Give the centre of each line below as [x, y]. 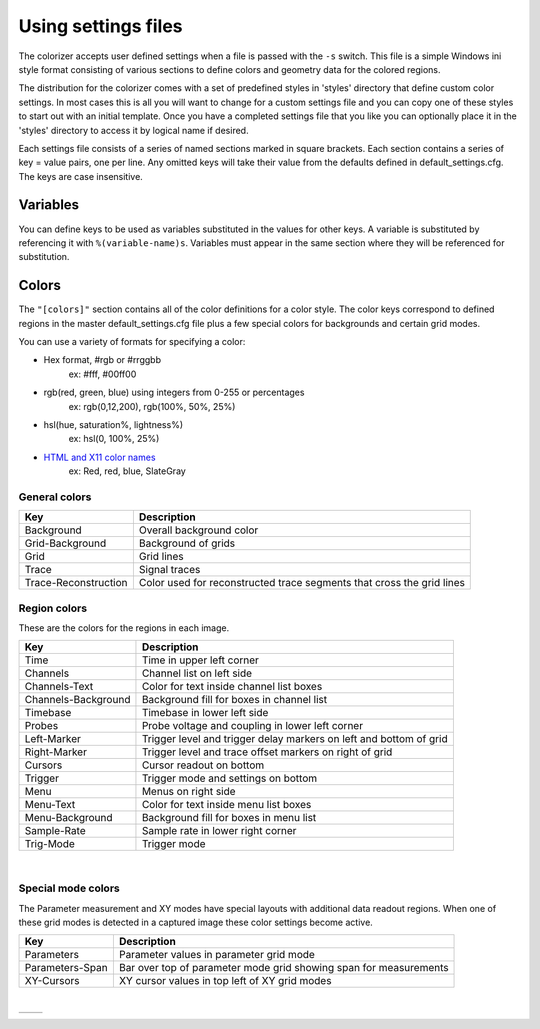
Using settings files [101, 26]
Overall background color [198, 530]
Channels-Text [59, 687]
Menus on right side [188, 792]
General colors [55, 497]
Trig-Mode [49, 844]
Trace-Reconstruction [76, 583]
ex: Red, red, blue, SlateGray [127, 471]
